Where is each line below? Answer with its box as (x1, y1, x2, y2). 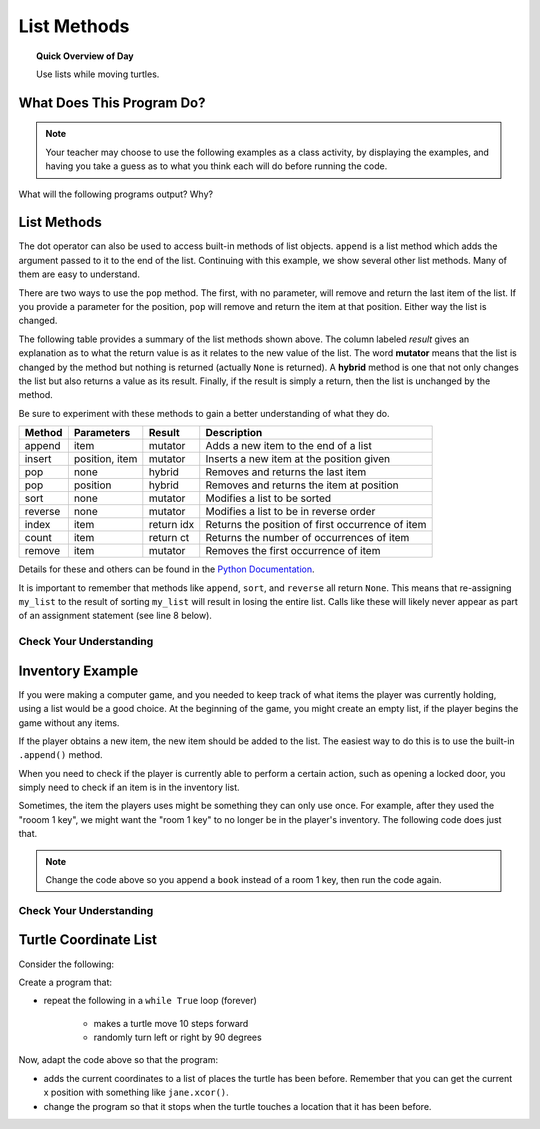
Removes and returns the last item (205, 465, 367, 479)
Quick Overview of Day (36, 50, 134, 62)
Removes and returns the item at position (205, 478, 399, 492)
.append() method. (18, 749, 104, 761)
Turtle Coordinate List (18, 931, 157, 949)
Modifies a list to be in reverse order (205, 505, 376, 519)
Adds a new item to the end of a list (205, 439, 372, 453)
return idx (148, 518, 195, 532)
